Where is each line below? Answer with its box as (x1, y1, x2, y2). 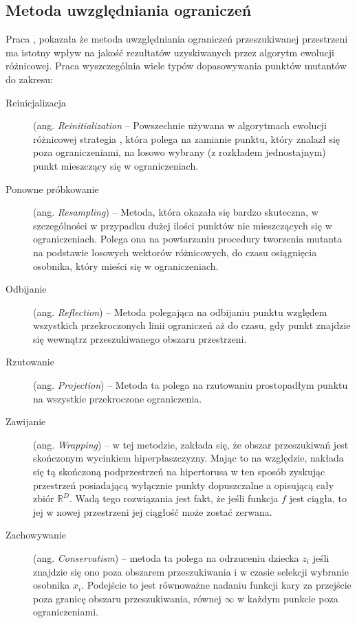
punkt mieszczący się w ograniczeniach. (33, 158, 199, 172)
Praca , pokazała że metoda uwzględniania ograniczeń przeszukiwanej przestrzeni (6, 32, 348, 46)
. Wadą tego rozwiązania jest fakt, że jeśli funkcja (69, 491, 279, 506)
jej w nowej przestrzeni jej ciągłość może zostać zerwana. (33, 504, 272, 519)
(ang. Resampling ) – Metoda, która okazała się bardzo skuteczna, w (33, 205, 318, 219)
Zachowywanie (6, 528, 66, 542)
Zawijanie (6, 414, 46, 429)
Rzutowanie (6, 354, 54, 369)
